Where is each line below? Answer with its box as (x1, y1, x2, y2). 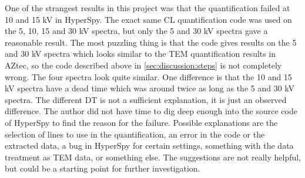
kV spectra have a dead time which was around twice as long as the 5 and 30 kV (5, 82, 295, 94)
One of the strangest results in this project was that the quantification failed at (5, 2, 290, 13)
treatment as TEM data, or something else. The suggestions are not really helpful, (5, 150, 301, 163)
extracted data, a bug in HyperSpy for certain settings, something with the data (5, 139, 294, 152)
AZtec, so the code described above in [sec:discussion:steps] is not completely (5, 59, 282, 71)
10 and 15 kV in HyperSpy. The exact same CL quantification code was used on (5, 13, 292, 25)
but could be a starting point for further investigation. (5, 162, 200, 174)
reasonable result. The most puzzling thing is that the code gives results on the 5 (5, 36, 297, 48)
